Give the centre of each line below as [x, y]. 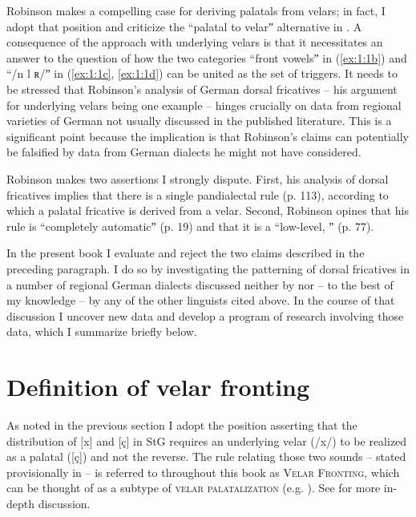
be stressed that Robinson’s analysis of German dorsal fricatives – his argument [202, 89]
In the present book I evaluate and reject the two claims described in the [186, 253]
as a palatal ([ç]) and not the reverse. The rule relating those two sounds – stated [206, 456]
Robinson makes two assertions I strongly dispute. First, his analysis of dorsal [198, 178]
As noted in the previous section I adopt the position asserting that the [182, 425]
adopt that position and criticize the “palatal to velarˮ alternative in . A [184, 26]
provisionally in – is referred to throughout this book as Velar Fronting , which [203, 472]
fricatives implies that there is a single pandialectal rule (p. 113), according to [198, 194]
